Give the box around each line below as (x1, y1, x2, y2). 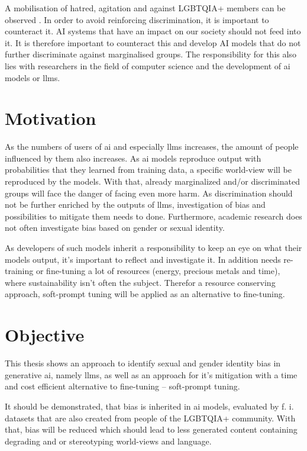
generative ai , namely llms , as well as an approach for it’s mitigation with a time (5, 368, 298, 381)
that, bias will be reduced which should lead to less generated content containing (5, 423, 298, 436)
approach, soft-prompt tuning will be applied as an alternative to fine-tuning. (5, 288, 285, 300)
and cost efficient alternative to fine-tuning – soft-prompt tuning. (5, 380, 240, 392)
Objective (5, 323, 85, 347)
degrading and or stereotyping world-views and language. (5, 434, 212, 447)
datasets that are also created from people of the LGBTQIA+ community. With (5, 411, 296, 424)
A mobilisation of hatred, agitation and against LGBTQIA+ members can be (5, 2, 286, 14)
